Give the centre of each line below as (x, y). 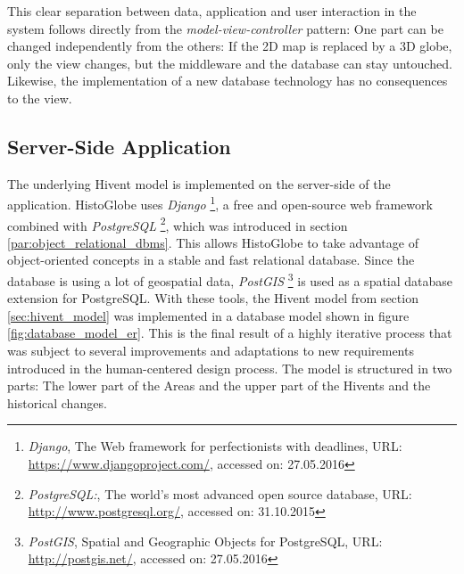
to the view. (40, 98)
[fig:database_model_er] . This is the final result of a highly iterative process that (230, 333)
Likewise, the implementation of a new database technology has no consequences (228, 81)
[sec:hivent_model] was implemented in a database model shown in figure (208, 315)
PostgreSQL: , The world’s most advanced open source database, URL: (220, 493)
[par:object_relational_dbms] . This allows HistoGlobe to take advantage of (213, 242)
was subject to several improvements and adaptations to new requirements (211, 351)
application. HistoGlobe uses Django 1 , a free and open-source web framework (220, 203)
